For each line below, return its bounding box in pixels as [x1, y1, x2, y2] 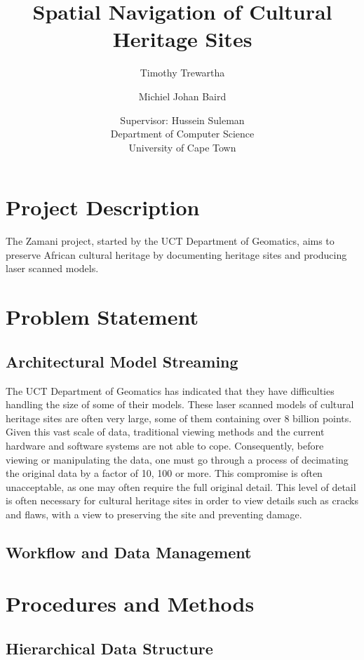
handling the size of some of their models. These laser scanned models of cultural [6, 397, 354, 412]
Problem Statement [6, 302, 198, 331]
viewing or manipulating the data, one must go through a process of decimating [6, 452, 349, 466]
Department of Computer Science [110, 126, 255, 141]
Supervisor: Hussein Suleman [120, 112, 245, 127]
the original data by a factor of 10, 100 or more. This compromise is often [6, 466, 323, 480]
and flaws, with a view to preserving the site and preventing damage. [6, 506, 302, 521]
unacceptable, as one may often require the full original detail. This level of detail [6, 479, 356, 494]
